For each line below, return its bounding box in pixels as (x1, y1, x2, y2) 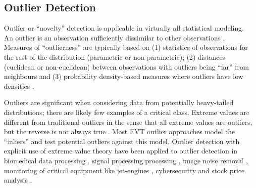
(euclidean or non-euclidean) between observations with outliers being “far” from (4, 61, 249, 72)
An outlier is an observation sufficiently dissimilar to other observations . (4, 32, 225, 42)
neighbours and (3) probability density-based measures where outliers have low (4, 71, 243, 81)
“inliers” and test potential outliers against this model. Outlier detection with (4, 136, 240, 146)
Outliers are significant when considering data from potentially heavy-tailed (4, 97, 234, 108)
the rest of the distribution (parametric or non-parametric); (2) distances (4, 51, 225, 62)
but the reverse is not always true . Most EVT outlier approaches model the (4, 126, 235, 137)
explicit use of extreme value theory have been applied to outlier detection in (4, 146, 238, 156)
